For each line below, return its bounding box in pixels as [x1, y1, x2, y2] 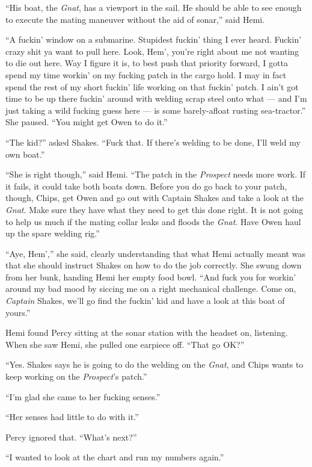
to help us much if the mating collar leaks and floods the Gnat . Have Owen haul [5, 215, 301, 227]
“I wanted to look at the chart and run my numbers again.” [5, 451, 224, 463]
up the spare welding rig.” [5, 227, 100, 240]
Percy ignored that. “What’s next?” [5, 430, 137, 443]
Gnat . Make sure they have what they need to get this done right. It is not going [5, 203, 304, 215]
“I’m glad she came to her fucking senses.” [5, 390, 161, 403]
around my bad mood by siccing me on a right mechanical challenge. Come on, [5, 282, 296, 295]
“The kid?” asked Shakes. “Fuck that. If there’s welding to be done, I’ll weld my [5, 135, 301, 148]
